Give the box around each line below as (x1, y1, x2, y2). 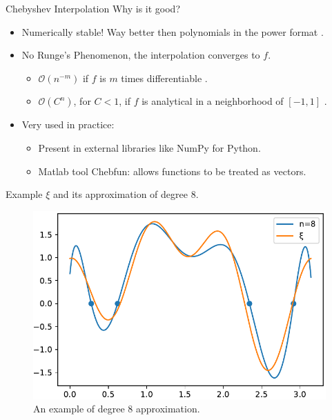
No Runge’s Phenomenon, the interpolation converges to (21, 48, 260, 62)
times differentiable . (121, 70, 208, 85)
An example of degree (33, 401, 125, 416)
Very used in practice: (21, 117, 115, 132)
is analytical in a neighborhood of (141, 94, 284, 108)
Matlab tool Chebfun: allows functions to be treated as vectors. (38, 163, 306, 178)
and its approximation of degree (52, 187, 188, 201)
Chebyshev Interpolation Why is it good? (6, 1, 180, 15)
